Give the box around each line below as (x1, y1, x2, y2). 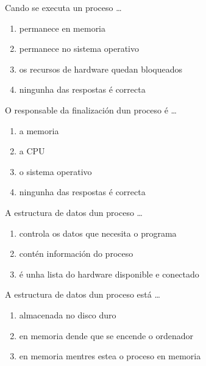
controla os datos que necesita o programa (19, 226, 177, 239)
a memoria (19, 124, 59, 137)
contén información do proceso (19, 247, 133, 260)
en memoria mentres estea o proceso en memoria (19, 350, 201, 362)
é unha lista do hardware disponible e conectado (19, 267, 199, 280)
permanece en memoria (19, 21, 106, 34)
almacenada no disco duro (19, 308, 116, 321)
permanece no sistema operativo (19, 42, 140, 55)
